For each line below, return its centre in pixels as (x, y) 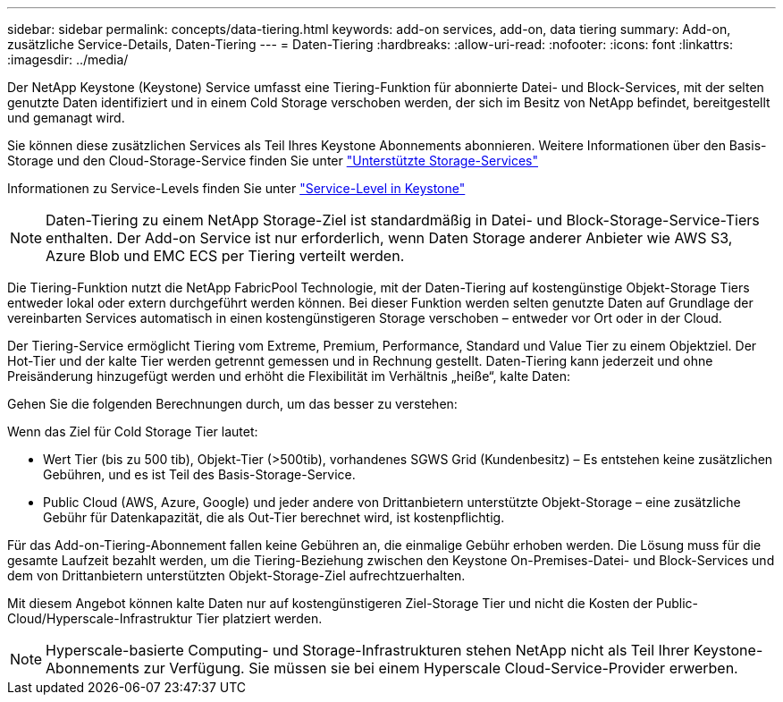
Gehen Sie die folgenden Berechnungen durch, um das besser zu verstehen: (232, 404)
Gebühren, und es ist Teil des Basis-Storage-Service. (199, 474)
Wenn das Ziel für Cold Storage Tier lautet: (133, 431)
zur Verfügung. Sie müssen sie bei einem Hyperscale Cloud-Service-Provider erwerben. (441, 668)
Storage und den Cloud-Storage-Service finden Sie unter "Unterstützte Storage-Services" (273, 161)
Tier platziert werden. (259, 618)
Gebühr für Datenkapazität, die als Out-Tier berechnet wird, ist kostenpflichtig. (274, 517)
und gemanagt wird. (66, 118)
